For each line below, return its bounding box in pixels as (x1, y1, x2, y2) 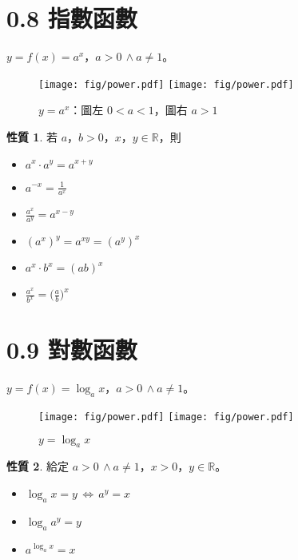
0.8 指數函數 (6, 2, 137, 34)
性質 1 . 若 (6, 128, 58, 145)
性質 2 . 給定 (6, 458, 69, 475)
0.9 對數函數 (6, 333, 137, 366)
